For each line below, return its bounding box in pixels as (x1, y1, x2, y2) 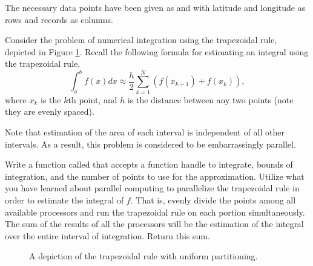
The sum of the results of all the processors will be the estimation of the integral (5, 217, 304, 230)
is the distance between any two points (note (127, 93, 294, 106)
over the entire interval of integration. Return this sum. (5, 229, 210, 242)
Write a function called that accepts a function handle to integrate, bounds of (5, 158, 293, 171)
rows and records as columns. (5, 13, 113, 26)
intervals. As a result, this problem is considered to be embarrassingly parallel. (5, 137, 296, 150)
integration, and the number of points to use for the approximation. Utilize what (5, 169, 305, 182)
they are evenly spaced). (5, 105, 94, 118)
